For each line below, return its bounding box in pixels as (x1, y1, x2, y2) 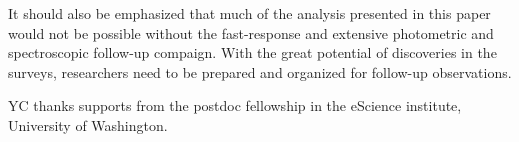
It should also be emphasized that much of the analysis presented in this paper (8, 3, 491, 23)
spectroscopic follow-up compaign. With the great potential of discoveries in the (8, 42, 497, 63)
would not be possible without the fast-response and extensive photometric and (8, 22, 494, 43)
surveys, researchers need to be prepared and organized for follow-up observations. (8, 61, 512, 82)
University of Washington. (8, 114, 168, 135)
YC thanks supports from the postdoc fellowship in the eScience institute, (8, 95, 462, 116)
